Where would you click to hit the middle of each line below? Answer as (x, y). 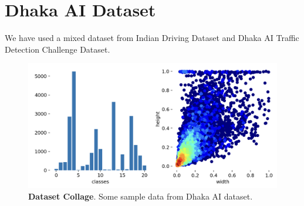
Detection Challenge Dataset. (58, 49)
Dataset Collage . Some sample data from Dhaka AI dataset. (141, 196)
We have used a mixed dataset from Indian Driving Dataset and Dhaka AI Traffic (152, 38)
